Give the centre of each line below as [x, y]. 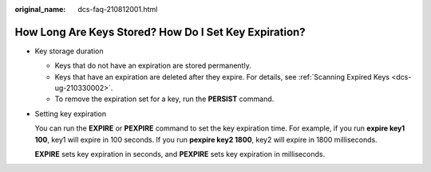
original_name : [40, 9]
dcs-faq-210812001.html [118, 9]
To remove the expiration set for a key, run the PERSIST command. [164, 99]
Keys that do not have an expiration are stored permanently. [153, 66]
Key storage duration [69, 51]
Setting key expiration [71, 113]
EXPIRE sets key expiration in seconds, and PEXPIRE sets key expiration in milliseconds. [180, 154]
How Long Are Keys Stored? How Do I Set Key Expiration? [160, 32]
